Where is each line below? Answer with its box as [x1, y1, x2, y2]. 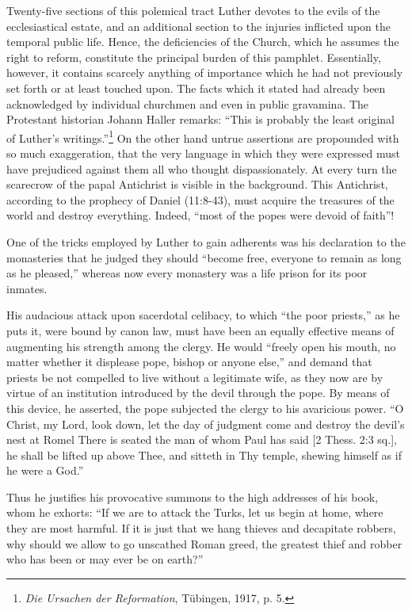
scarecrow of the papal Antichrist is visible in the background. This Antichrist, [6, 176, 388, 193]
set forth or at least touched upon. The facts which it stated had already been [6, 79, 386, 96]
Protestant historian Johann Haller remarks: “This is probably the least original [6, 111, 395, 128]
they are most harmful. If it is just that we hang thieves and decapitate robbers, [6, 520, 396, 537]
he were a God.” [6, 462, 84, 479]
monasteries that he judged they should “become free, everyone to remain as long [6, 249, 402, 265]
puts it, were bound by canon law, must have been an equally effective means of [6, 322, 395, 338]
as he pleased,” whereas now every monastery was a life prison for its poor [6, 265, 368, 281]
